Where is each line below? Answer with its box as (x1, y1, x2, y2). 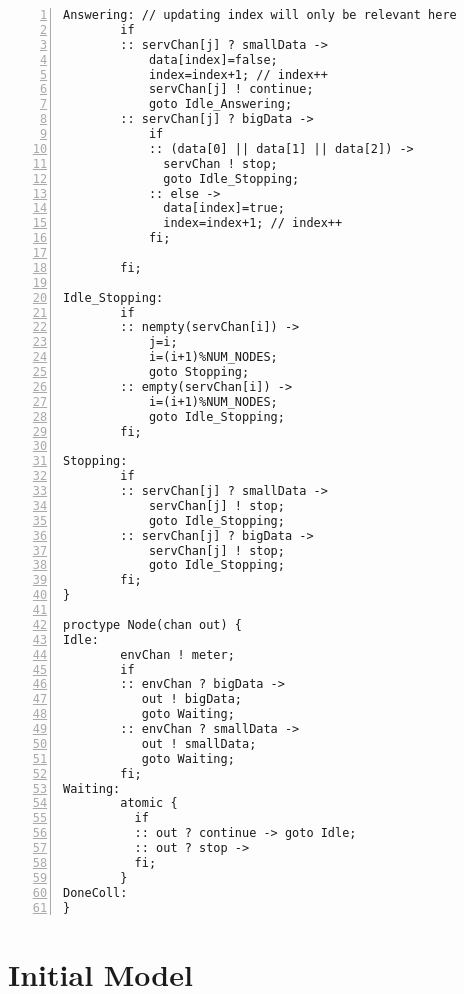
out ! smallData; (141, 736, 257, 751)
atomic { (120, 796, 178, 811)
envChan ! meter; (120, 647, 235, 662)
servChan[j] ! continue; (148, 82, 314, 97)
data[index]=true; (163, 201, 285, 216)
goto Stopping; (148, 365, 250, 379)
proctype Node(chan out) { (63, 617, 242, 632)
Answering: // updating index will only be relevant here (63, 8, 457, 22)
